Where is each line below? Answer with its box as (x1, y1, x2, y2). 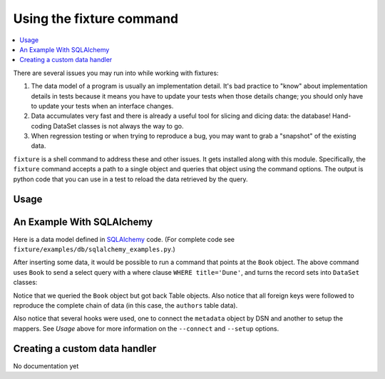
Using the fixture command (13, 11, 178, 26)
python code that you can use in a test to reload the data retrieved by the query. (13, 175, 248, 183)
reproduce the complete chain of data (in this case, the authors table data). (13, 300, 238, 310)
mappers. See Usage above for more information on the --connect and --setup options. (13, 324, 279, 333)
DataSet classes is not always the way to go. (53, 121, 184, 130)
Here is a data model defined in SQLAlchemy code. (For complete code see (13, 235, 235, 243)
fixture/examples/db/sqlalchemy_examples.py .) (13, 245, 176, 253)
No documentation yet (13, 361, 79, 370)
